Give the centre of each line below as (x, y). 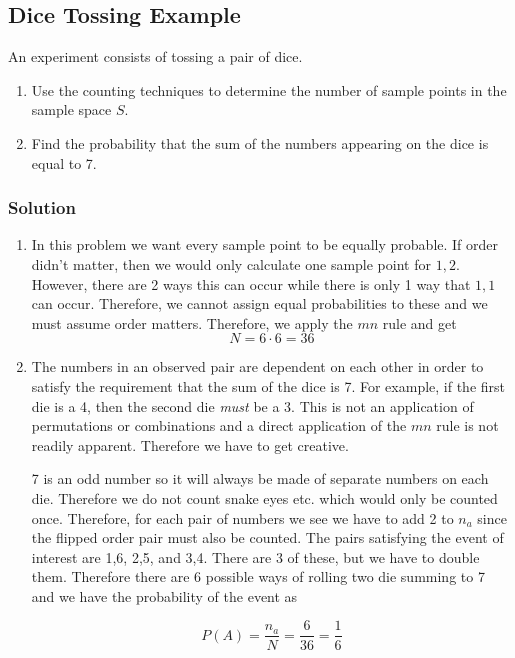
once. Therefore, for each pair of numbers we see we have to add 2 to (242, 517)
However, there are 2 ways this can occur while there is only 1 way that (251, 283)
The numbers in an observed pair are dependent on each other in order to (257, 366)
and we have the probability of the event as (164, 595)
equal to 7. (64, 162)
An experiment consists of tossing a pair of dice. (155, 56)
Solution (42, 207)
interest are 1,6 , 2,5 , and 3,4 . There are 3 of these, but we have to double (255, 556)
